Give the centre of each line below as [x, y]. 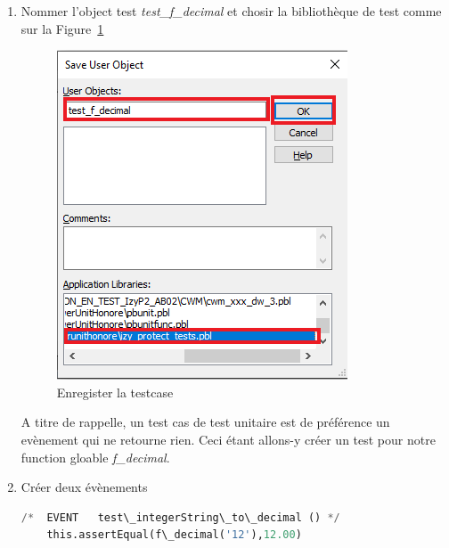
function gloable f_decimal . [95, 457]
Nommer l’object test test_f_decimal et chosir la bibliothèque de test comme [231, 11]
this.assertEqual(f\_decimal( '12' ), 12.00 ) [174, 535]
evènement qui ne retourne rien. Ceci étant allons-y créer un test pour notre [228, 439]
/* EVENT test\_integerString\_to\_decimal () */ [180, 517]
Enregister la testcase [115, 392]
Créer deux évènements [84, 487]
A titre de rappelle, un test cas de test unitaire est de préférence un [205, 422]
